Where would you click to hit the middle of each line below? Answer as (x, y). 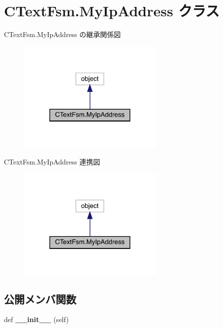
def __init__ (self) (36, 319)
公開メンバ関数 (40, 299)
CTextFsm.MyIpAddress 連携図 (52, 161)
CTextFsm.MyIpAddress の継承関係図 (63, 34)
